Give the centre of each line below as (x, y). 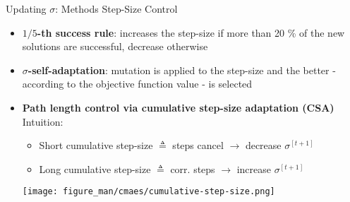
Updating (26, 8)
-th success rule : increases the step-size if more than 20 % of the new (191, 32)
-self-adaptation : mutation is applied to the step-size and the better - (182, 70)
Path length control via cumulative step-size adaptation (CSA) (178, 107)
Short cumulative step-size (96, 145)
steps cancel (198, 145)
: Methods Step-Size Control (116, 8)
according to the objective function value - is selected (137, 84)
